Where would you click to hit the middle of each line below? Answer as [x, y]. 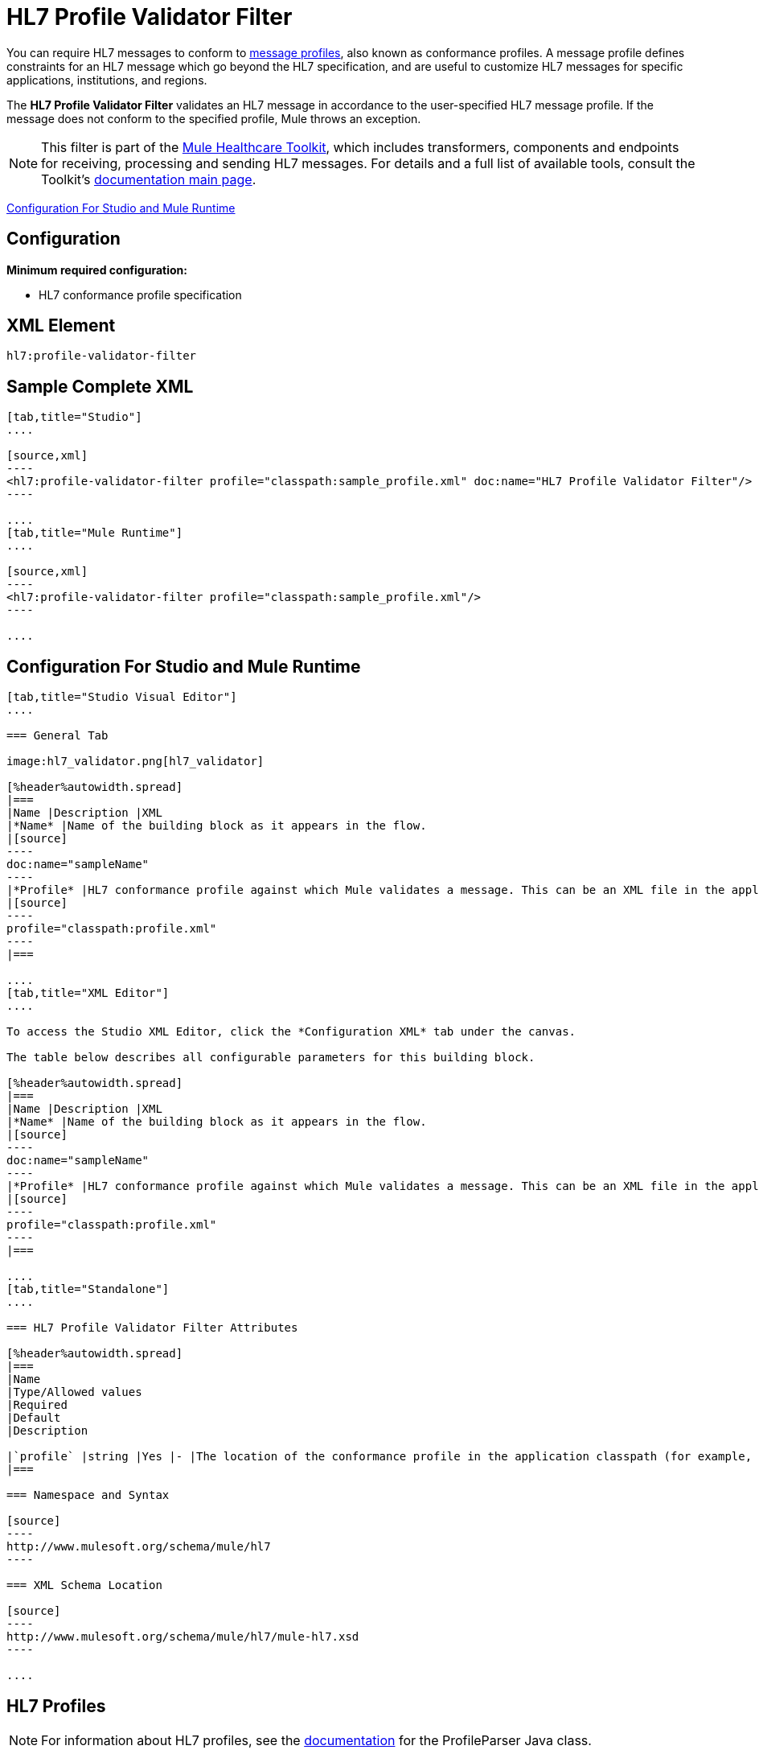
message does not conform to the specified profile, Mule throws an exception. [214, 118]
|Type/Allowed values [74, 1392]
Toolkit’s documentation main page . [149, 179]
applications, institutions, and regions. [107, 80]
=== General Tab [57, 736]
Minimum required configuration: [97, 270]
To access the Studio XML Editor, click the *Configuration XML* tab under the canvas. [291, 1032]
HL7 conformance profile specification [140, 294]
